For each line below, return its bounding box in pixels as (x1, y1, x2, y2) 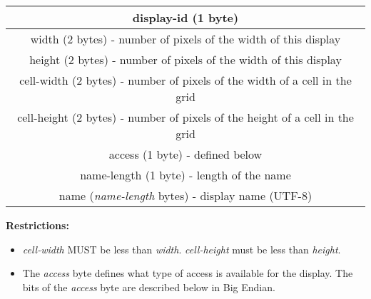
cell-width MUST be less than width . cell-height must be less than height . (22, 241, 341, 256)
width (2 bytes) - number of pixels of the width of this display (30, 31, 341, 47)
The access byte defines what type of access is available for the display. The (22, 266, 353, 280)
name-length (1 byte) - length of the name (80, 167, 291, 183)
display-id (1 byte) (132, 9, 239, 26)
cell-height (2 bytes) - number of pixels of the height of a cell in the (17, 109, 354, 125)
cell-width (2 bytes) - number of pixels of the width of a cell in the (19, 72, 352, 88)
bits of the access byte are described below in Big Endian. (22, 279, 275, 294)
